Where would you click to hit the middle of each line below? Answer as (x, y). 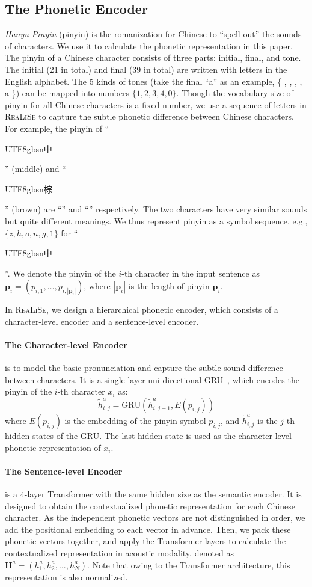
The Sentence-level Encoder (64, 471)
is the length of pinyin (169, 286)
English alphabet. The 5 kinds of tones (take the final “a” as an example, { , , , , (154, 81)
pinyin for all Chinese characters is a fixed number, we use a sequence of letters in (156, 104)
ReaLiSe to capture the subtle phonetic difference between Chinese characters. (149, 116)
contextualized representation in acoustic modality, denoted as (120, 553)
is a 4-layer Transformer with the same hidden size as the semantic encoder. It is (153, 494)
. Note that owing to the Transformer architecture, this (188, 564)
